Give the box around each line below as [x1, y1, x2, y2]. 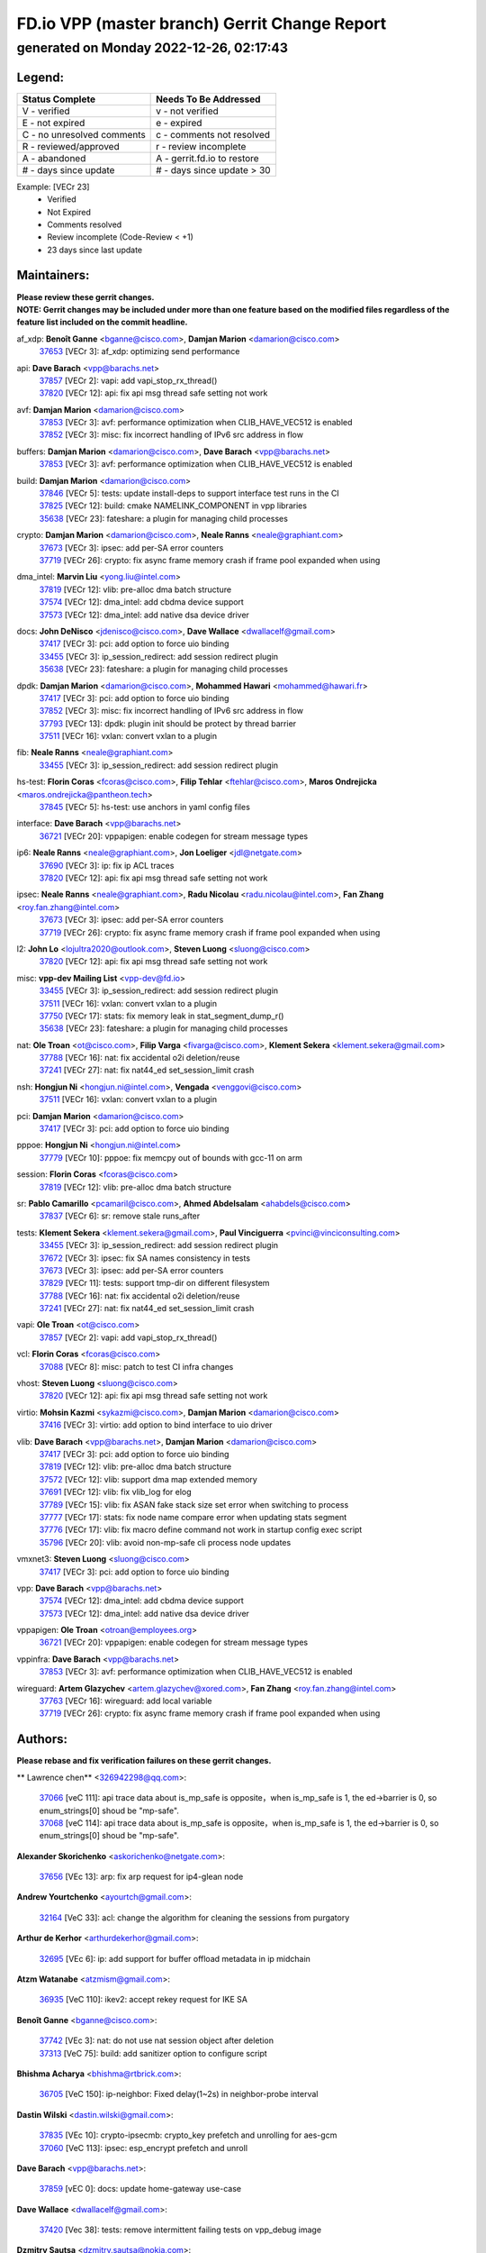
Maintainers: [16, 268, 90, 283]
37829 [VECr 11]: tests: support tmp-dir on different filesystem [39, 1278, 270, 1289]
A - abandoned [22, 151, 86, 164]
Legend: [16, 69, 65, 85]
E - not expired [22, 116, 85, 129]
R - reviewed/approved [22, 140, 121, 152]
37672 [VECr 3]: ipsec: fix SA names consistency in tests [39, 1253, 251, 1263]
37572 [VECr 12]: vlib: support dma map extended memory [39, 1473, 258, 1484]
